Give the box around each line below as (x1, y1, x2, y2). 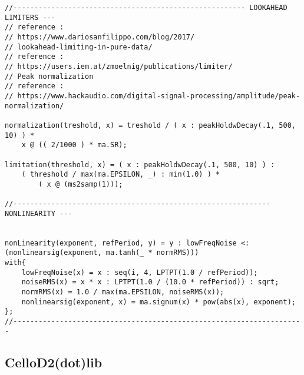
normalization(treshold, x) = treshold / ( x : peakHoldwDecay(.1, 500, (5, 121, 296, 130)
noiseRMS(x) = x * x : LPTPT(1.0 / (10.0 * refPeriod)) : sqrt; (21, 278, 279, 287)
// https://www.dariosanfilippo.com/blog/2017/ (5, 32, 195, 41)
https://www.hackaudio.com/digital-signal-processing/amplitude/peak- (17, 91, 300, 100)
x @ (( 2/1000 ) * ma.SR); (21, 141, 127, 150)
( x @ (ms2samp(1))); (38, 180, 123, 188)
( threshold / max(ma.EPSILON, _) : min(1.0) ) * (21, 170, 220, 179)
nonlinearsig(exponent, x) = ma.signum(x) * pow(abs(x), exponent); (21, 297, 296, 306)
